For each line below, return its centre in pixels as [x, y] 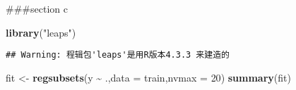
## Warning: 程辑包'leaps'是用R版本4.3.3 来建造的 [118, 55]
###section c [37, 8]
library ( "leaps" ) [41, 32]
